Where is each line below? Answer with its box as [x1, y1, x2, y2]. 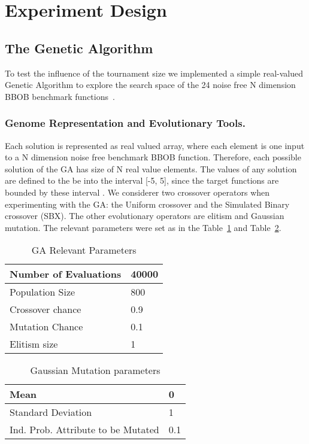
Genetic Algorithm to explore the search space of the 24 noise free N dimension [5, 78, 296, 91]
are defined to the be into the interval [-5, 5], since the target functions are [5, 174, 279, 187]
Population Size [10, 285, 75, 299]
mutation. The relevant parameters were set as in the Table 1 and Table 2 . [5, 221, 281, 233]
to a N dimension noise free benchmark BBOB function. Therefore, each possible [5, 151, 301, 163]
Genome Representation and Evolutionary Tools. [5, 115, 246, 130]
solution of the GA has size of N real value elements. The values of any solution [5, 162, 297, 175]
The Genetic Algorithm [5, 38, 153, 57]
